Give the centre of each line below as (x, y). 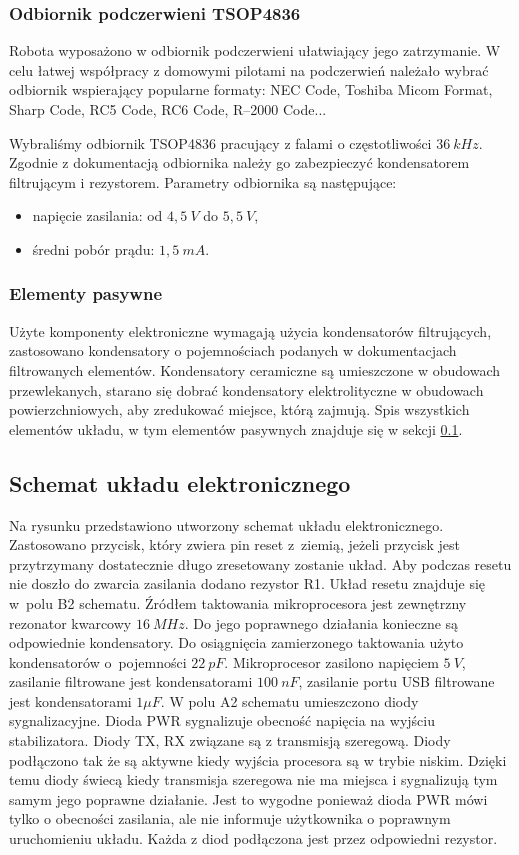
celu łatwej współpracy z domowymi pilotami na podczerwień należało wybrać (249, 69)
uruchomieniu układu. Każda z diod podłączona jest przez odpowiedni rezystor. (253, 838)
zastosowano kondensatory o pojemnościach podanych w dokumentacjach (233, 350)
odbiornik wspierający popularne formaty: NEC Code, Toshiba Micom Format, (251, 89)
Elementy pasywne (86, 293)
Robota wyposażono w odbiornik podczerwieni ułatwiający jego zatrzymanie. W (255, 50)
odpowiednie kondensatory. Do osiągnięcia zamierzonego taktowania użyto (236, 642)
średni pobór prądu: (93, 248)
